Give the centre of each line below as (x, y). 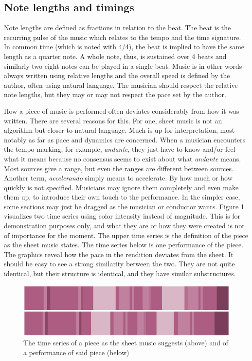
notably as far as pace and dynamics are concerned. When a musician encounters (125, 139)
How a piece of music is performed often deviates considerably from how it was (122, 110)
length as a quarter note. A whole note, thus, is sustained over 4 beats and (115, 56)
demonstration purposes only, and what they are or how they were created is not (124, 226)
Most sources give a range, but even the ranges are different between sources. (119, 168)
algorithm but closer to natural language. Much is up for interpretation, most (119, 130)
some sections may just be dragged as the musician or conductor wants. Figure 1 (124, 206)
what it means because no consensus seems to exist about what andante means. (123, 158)
